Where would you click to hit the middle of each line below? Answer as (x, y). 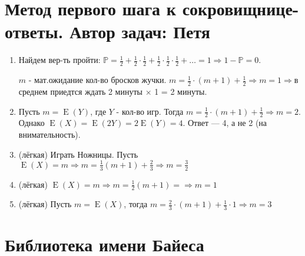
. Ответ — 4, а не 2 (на (225, 123)
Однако (32, 123)
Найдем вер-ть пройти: (59, 60)
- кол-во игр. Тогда (150, 111)
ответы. (34, 31)
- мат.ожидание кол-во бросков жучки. (97, 80)
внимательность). (49, 134)
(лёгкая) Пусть (45, 204)
